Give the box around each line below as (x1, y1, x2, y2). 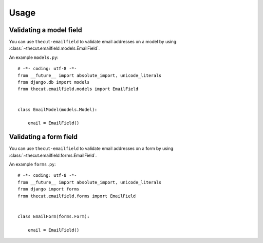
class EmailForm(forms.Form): (18, 213, 90, 219)
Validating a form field (9, 133, 78, 141)
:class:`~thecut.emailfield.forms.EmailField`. (9, 152, 97, 158)
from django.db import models (18, 79, 90, 85)
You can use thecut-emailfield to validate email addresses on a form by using (9, 146, 174, 151)
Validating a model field (9, 26, 82, 34)
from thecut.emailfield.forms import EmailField (18, 193, 136, 199)
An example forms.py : (9, 161, 56, 168)
